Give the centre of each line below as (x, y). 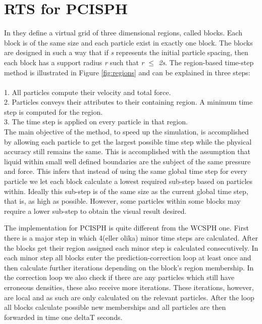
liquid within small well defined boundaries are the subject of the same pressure (127, 161)
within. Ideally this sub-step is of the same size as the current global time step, (126, 191)
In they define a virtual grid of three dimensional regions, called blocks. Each (123, 33)
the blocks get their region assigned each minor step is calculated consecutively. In (131, 247)
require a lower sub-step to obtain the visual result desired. (95, 211)
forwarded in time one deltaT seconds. (63, 317)
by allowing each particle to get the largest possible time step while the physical (128, 141)
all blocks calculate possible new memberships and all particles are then (115, 307)
